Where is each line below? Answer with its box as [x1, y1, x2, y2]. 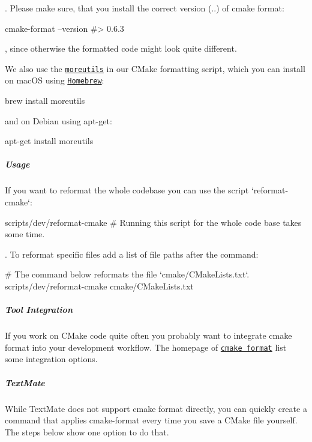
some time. [5, 228, 45, 240]
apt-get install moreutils [5, 135, 94, 147]
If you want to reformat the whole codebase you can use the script [5, 184, 249, 196]
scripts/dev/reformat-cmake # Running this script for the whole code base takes [5, 216, 302, 228]
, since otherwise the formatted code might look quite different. [5, 42, 237, 55]
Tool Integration [5, 303, 73, 316]
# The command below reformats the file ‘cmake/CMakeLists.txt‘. [5, 268, 250, 280]
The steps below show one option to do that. [5, 425, 169, 438]
